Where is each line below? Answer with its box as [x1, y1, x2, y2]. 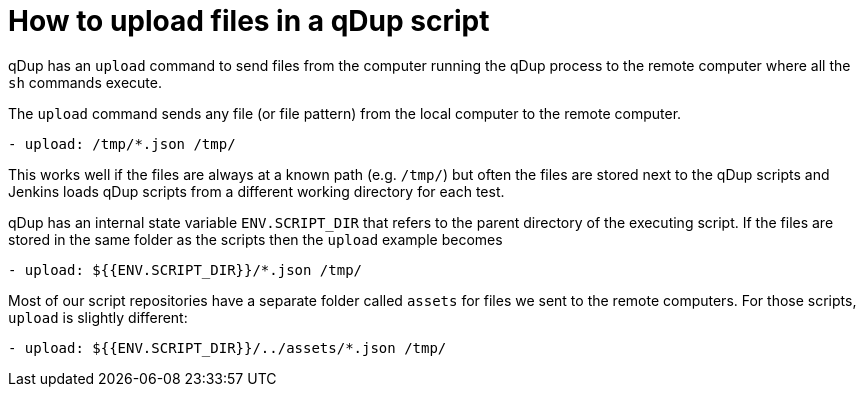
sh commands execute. [8, 73, 163, 91]
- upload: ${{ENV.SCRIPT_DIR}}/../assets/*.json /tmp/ [8, 339, 447, 356]
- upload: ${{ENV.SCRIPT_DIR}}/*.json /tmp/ [8, 261, 363, 278]
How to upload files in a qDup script [8, 4, 490, 38]
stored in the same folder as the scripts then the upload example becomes [8, 230, 503, 248]
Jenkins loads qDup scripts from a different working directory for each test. [8, 182, 505, 200]
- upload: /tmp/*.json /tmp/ [8, 135, 236, 152]
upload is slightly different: [8, 308, 188, 326]
